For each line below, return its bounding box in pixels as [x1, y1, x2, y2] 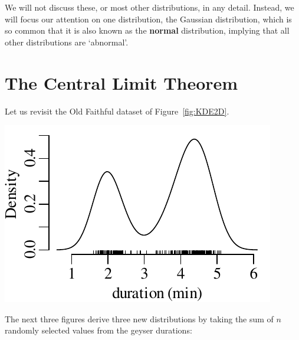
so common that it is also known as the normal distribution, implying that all [5, 24, 290, 37]
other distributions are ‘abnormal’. [5, 35, 129, 48]
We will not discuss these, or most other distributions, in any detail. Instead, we [5, 1, 294, 13]
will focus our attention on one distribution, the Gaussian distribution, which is [5, 12, 292, 25]
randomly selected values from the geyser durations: [5, 324, 192, 336]
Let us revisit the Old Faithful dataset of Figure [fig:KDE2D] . [5, 104, 229, 117]
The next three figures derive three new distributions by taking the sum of [5, 312, 274, 325]
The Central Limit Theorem [5, 70, 238, 94]
